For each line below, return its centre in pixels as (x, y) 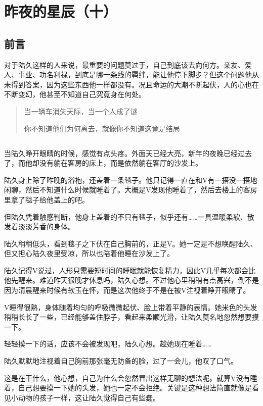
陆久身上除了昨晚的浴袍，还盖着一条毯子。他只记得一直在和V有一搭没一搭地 (131, 180)
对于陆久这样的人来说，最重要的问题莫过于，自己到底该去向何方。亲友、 (124, 64)
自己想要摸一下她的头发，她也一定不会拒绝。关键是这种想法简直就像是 (135, 388)
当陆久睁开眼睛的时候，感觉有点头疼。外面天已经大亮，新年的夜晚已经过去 (128, 153)
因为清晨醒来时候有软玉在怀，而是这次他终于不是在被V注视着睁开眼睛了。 (127, 290)
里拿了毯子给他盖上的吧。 (47, 199)
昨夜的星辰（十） (61, 11)
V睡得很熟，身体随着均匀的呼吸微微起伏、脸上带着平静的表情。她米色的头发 (131, 307)
